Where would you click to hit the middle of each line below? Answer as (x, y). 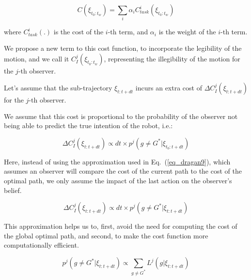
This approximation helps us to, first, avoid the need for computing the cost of (121, 226)
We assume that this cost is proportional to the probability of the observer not (121, 116)
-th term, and (128, 32)
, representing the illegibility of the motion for (172, 58)
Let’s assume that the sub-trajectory (58, 88)
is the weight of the (187, 32)
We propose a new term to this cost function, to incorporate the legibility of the (123, 48)
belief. (13, 190)
